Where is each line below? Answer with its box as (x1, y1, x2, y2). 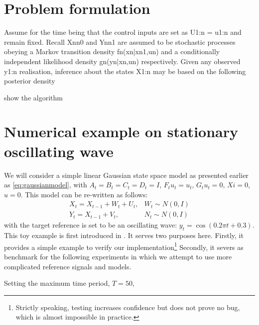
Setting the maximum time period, (4, 278, 110, 288)
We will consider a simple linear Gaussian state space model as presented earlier (4, 169, 249, 180)
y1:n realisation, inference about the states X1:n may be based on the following (4, 66, 246, 76)
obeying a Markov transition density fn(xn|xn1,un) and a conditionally (4, 46, 220, 57)
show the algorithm (4, 92, 63, 102)
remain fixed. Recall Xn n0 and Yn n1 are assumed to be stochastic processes (4, 36, 236, 47)
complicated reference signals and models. (4, 261, 131, 271)
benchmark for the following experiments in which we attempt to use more (4, 251, 232, 262)
